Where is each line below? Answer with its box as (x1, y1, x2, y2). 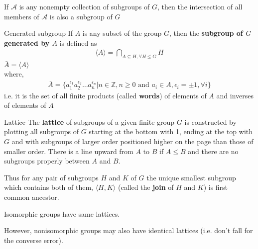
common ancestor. (4, 192, 59, 202)
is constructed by (184, 116, 237, 127)
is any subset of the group (82, 28, 162, 38)
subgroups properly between (4, 156, 90, 166)
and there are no (188, 146, 239, 156)
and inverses (216, 90, 254, 100)
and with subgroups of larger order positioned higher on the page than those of (11, 136, 254, 147)
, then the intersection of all (157, 1, 243, 11)
